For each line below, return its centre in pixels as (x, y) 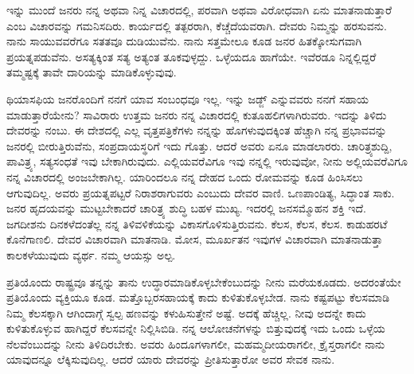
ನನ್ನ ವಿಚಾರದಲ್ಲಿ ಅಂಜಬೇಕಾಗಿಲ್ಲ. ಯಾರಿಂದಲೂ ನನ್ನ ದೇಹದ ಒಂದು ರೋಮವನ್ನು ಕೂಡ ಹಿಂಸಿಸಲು (185, 176)
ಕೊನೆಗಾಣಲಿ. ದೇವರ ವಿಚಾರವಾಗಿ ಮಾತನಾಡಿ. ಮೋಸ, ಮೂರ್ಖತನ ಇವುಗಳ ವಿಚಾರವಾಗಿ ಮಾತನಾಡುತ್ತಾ (195, 239)
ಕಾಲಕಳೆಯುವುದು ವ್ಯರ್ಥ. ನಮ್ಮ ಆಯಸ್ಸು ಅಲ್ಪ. (91, 254)
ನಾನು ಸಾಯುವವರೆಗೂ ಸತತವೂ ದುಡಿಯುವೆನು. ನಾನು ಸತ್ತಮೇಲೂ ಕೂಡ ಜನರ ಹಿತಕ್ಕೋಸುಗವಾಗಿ (184, 41)
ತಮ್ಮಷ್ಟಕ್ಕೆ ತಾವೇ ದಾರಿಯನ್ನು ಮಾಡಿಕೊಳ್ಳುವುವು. (92, 72)
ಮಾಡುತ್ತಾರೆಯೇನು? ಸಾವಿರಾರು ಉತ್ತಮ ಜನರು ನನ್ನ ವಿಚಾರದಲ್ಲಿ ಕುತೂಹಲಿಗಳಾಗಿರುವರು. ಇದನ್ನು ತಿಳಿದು (197, 114)
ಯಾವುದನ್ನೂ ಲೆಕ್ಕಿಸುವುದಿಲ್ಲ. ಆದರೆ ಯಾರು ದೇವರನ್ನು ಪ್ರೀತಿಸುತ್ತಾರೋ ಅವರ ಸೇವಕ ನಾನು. (171, 359)
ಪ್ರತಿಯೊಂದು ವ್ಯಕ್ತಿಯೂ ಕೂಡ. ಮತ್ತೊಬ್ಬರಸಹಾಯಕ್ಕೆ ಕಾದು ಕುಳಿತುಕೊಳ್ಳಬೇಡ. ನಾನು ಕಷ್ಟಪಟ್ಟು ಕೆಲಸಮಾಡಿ (198, 297)
